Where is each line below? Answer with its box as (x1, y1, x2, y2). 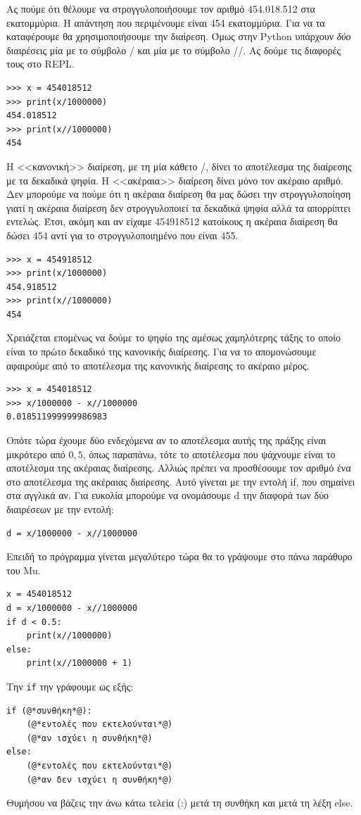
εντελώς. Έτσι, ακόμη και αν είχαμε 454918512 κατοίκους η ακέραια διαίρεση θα (6, 214, 338, 229)
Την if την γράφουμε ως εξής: (6, 678, 134, 693)
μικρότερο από (6, 446, 65, 461)
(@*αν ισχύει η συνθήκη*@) (26, 733, 153, 743)
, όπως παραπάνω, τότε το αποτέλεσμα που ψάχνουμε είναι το (82, 446, 336, 461)
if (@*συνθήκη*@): (6, 705, 92, 716)
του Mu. (6, 562, 41, 577)
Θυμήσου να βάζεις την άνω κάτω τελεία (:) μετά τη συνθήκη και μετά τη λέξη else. (6, 795, 353, 810)
